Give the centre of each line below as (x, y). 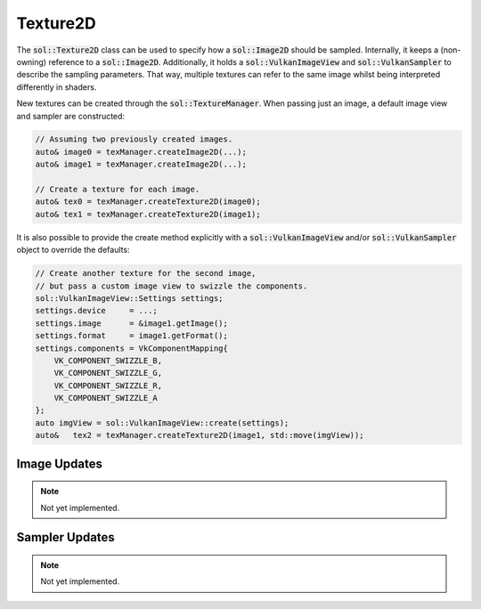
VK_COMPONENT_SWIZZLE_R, (108, 386)
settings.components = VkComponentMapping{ (132, 348)
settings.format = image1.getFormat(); (132, 336)
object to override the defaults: (73, 250)
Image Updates (59, 463)
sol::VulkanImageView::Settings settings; (129, 298)
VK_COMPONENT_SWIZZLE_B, (108, 360)
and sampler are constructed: (70, 116)
